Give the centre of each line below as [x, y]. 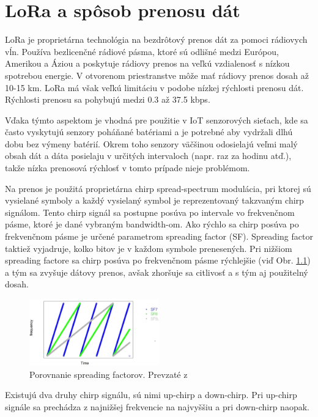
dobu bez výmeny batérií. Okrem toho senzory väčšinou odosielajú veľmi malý [151, 143]
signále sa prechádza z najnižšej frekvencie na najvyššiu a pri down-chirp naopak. [157, 406]
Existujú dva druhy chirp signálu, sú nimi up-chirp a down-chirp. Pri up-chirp [151, 395]
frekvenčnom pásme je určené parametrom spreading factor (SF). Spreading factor [159, 236]
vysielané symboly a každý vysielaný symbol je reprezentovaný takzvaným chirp [154, 200]
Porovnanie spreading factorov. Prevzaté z [109, 374]
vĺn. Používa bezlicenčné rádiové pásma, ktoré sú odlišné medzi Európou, [142, 51]
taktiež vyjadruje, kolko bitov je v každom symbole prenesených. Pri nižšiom [149, 248]
